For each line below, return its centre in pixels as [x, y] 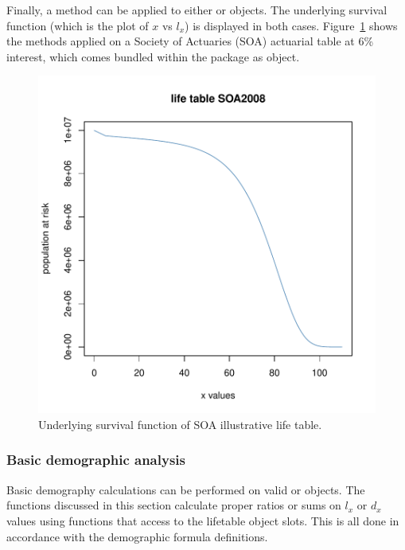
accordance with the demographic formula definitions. [137, 536]
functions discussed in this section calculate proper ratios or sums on [174, 505]
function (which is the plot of [78, 25]
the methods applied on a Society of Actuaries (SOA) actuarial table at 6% [190, 41]
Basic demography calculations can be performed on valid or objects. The [186, 489]
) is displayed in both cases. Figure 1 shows [291, 25]
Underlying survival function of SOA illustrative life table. [180, 424]
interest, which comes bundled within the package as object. [153, 56]
